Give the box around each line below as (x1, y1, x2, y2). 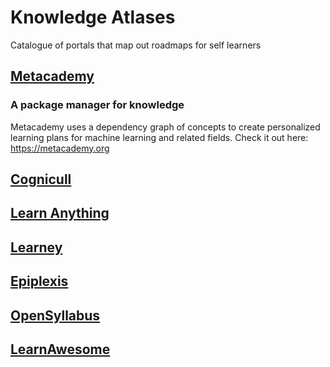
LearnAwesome (10, 341, 111, 358)
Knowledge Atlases (10, 6, 176, 29)
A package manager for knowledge (10, 98, 185, 112)
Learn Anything (10, 205, 110, 222)
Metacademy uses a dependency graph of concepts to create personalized (10, 121, 321, 133)
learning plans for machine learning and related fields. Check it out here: (10, 131, 309, 143)
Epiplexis (10, 273, 69, 290)
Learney (10, 239, 63, 256)
